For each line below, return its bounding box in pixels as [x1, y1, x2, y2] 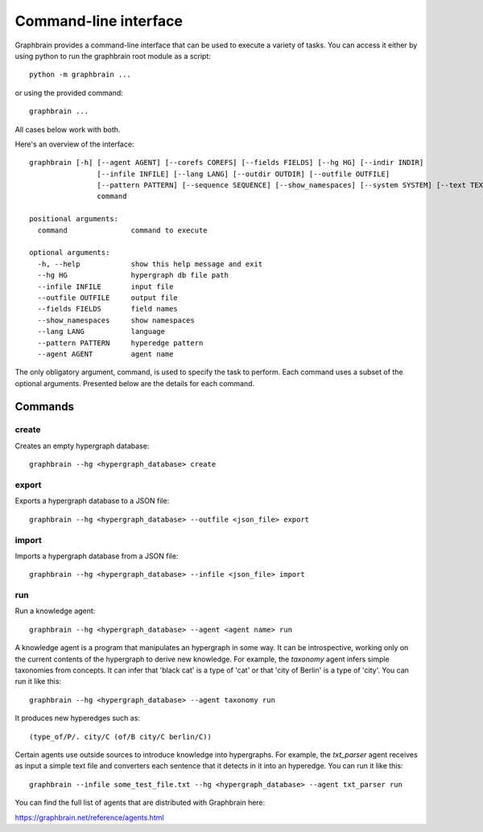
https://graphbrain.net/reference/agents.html [14, 813, 164, 822]
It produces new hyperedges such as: [14, 713, 141, 723]
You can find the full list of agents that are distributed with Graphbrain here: [14, 797, 266, 808]
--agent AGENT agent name [37, 349, 174, 358]
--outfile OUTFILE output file [37, 293, 179, 302]
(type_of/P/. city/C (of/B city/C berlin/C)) [29, 732, 213, 741]
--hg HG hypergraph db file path [37, 270, 229, 280]
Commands [14, 399, 75, 414]
